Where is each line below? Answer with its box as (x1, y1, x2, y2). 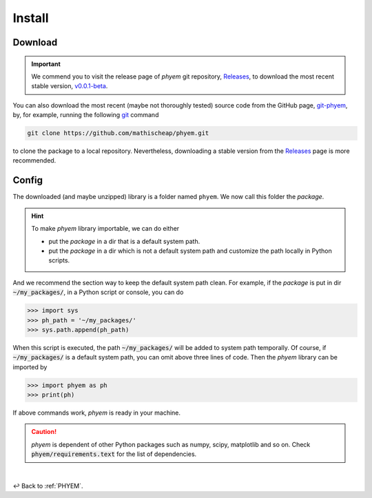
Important (31, 59, 61, 68)
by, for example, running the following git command (12, 111, 159, 119)
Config (12, 174, 43, 186)
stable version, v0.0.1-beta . (31, 82, 108, 90)
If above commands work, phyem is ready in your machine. (12, 408, 181, 417)
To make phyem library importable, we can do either (31, 225, 180, 233)
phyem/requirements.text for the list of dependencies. (31, 450, 197, 458)
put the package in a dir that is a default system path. (48, 237, 200, 245)
